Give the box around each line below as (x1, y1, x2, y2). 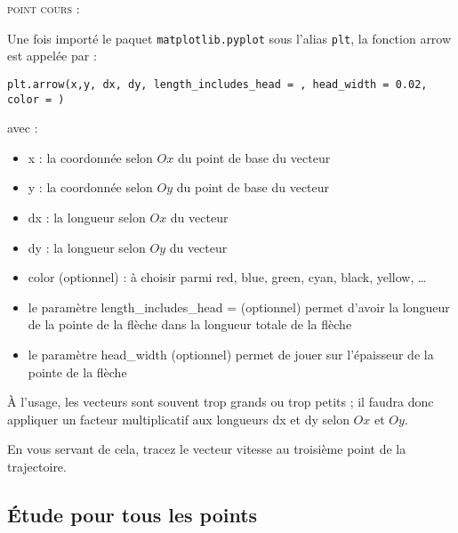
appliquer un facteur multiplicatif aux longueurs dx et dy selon (7, 409, 350, 428)
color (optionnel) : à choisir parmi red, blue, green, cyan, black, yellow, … (28, 268, 427, 287)
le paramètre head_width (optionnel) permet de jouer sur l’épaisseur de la (28, 344, 434, 363)
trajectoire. (7, 456, 67, 475)
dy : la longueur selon (28, 238, 146, 256)
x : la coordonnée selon (28, 148, 153, 166)
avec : (7, 118, 38, 137)
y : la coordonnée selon (28, 178, 153, 197)
